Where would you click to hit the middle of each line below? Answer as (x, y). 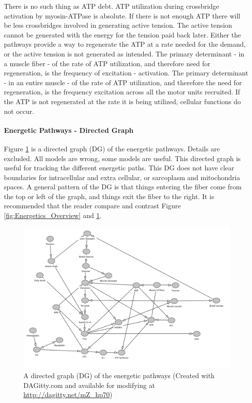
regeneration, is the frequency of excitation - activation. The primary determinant (126, 73)
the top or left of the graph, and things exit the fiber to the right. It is (109, 196)
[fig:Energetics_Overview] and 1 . (53, 215)
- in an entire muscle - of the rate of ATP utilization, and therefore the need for (123, 82)
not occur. (19, 111)
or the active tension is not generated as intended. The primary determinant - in (124, 53)
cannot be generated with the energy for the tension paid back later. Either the (123, 34)
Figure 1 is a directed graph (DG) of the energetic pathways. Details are (112, 148)
